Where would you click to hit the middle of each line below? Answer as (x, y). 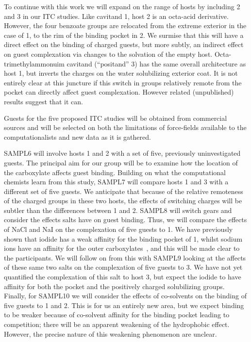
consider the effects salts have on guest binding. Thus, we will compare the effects (125, 220)
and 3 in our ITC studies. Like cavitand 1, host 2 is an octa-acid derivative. (116, 16)
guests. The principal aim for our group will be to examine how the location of (121, 162)
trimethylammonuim (34, 63)
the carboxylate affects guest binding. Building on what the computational (115, 172)
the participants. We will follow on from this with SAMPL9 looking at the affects (125, 257)
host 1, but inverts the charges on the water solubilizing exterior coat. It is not (121, 73)
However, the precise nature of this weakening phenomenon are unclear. (110, 334)
